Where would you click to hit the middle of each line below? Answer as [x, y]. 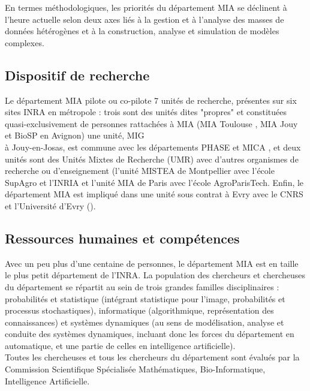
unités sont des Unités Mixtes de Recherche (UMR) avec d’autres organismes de [152, 159]
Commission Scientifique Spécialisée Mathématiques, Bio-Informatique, [135, 369]
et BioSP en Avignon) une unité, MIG [75, 135]
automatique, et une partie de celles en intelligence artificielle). [120, 345]
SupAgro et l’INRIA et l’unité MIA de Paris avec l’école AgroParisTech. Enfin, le [154, 182]
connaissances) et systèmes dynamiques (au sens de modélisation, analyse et [145, 322]
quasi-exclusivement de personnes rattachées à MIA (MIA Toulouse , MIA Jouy [151, 123]
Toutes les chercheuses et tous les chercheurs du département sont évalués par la [152, 357]
